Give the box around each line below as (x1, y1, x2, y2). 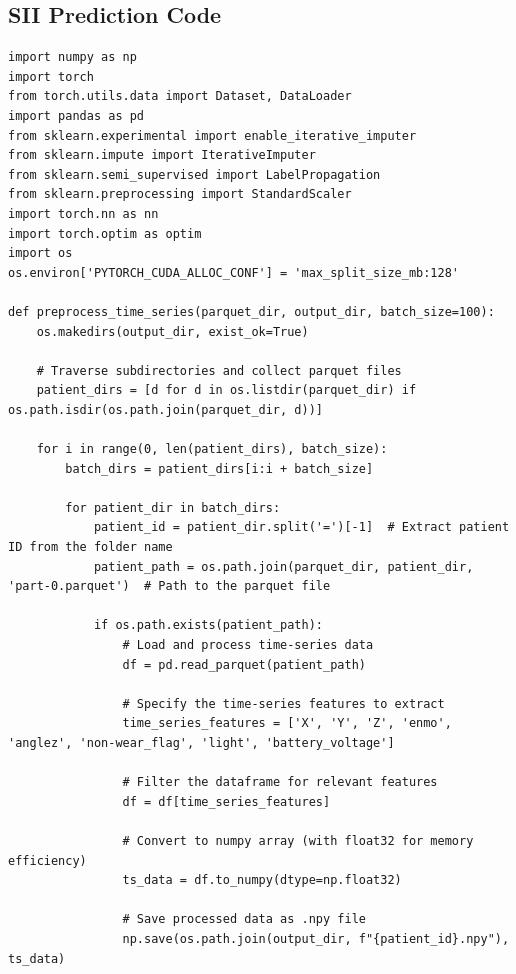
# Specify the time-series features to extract (122, 696, 445, 711)
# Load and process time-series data (122, 638, 374, 653)
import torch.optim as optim (8, 226, 202, 241)
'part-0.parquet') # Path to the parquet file (8, 579, 331, 594)
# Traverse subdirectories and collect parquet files (36, 363, 402, 378)
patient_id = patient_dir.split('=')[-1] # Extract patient (93, 520, 510, 535)
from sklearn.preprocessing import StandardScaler (8, 187, 352, 202)
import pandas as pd (8, 108, 145, 123)
